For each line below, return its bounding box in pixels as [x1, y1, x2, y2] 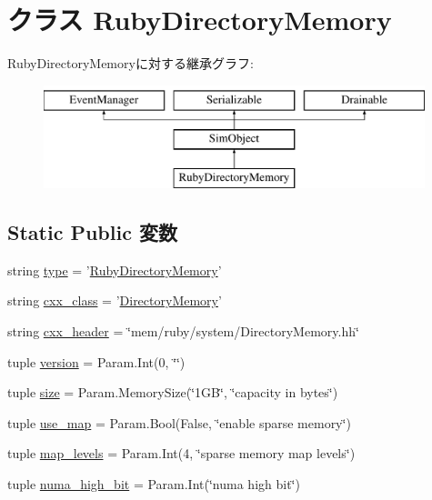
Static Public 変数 [7, 218, 177, 246]
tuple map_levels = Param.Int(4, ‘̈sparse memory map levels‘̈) [7, 444, 356, 463]
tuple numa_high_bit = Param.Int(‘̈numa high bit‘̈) [7, 475, 300, 494]
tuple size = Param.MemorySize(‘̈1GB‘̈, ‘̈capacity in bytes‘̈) [7, 383, 338, 402]
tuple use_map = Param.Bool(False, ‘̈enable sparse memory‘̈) [7, 413, 351, 432]
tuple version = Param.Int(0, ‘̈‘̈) [7, 352, 186, 371]
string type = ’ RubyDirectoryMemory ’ [7, 260, 222, 279]
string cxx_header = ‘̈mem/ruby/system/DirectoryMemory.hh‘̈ [7, 322, 359, 341]
